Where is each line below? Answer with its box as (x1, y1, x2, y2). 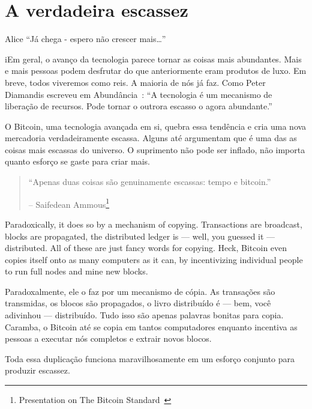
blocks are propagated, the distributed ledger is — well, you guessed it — (5, 229, 275, 242)
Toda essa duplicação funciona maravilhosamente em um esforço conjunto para (5, 352, 295, 365)
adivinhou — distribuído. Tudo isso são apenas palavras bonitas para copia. (5, 309, 284, 321)
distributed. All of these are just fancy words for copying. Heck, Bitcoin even (5, 241, 287, 254)
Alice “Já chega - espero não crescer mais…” (5, 32, 166, 45)
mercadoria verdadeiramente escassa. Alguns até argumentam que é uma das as (5, 132, 297, 144)
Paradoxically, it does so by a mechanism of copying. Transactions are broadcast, (5, 217, 302, 230)
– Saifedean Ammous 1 (28, 196, 110, 210)
